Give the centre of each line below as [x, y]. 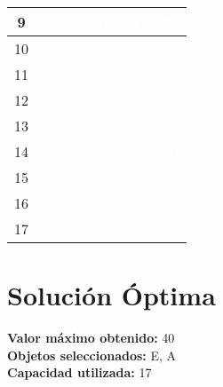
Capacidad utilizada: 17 [80, 372]
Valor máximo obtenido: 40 [91, 338]
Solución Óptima [111, 295]
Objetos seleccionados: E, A [92, 355]
